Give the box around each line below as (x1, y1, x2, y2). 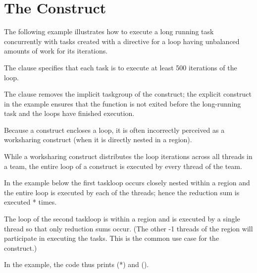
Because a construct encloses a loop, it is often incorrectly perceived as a (4, 124, 225, 135)
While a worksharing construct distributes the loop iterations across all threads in (4, 151, 253, 162)
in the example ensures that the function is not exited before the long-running (4, 98, 241, 109)
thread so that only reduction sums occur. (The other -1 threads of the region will (4, 223, 253, 233)
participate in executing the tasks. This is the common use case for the (4, 233, 219, 243)
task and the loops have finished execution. (4, 108, 135, 118)
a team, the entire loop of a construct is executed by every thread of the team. (4, 161, 242, 171)
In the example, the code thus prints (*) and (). (4, 259, 149, 270)
